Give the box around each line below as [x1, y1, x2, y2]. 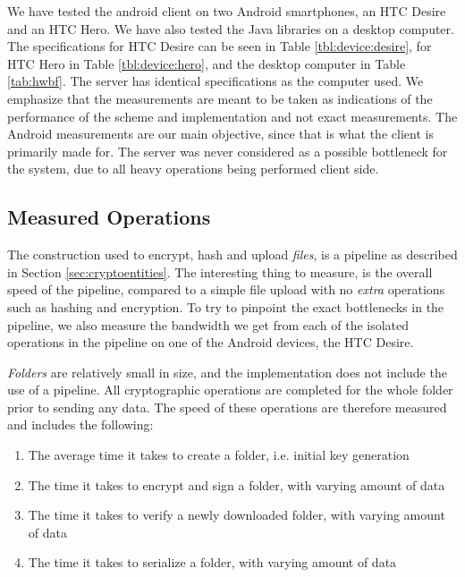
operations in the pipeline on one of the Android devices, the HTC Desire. [7, 333, 414, 352]
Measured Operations [7, 203, 211, 231]
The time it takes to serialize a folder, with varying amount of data [28, 553, 397, 572]
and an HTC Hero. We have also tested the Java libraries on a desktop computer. [7, 19, 454, 38]
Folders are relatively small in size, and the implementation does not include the [7, 362, 447, 381]
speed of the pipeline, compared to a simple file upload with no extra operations [7, 280, 445, 299]
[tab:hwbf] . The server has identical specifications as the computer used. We [7, 72, 424, 90]
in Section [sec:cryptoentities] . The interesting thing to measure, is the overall [7, 262, 433, 281]
